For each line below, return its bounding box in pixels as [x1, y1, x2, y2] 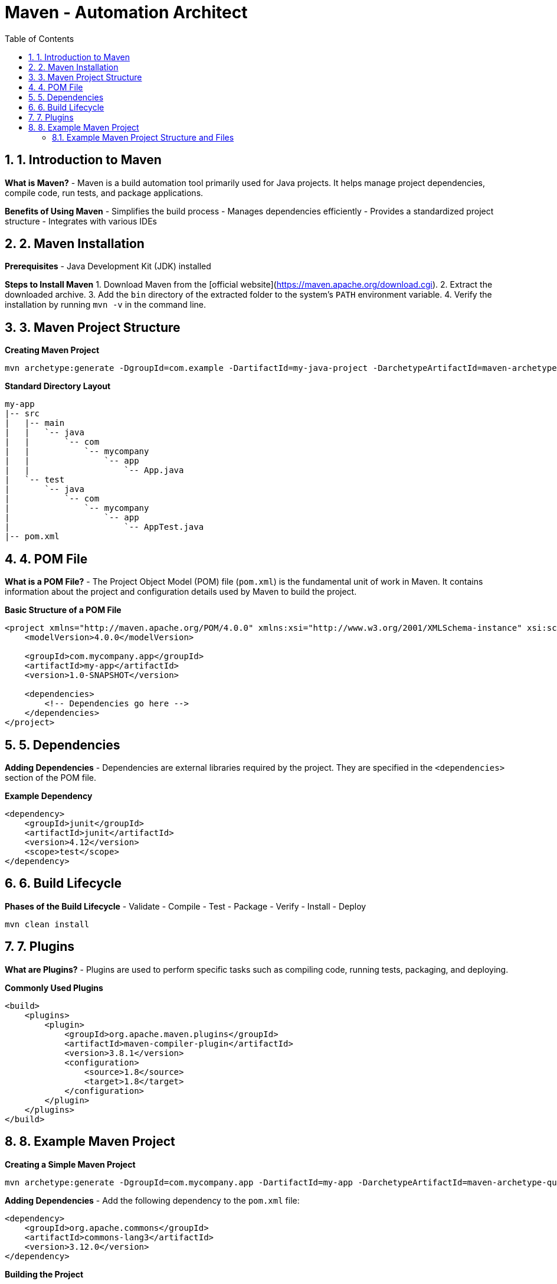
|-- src [5, 409, 40, 419]
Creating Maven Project [5, 345, 100, 356]
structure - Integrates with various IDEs [5, 216, 157, 226]
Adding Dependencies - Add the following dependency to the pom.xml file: [5, 1195, 300, 1205]
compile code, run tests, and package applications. [5, 187, 204, 198]
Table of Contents [5, 33, 74, 44]
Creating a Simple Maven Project [5, 1159, 136, 1169]
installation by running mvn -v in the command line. [5, 299, 207, 310]
